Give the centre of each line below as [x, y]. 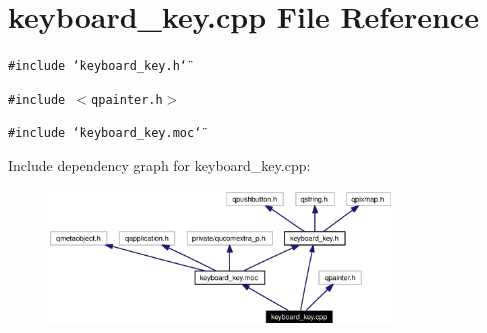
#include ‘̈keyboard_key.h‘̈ [97, 66]
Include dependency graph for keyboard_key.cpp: [159, 165]
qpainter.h [127, 99]
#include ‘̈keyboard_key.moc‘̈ [105, 133]
